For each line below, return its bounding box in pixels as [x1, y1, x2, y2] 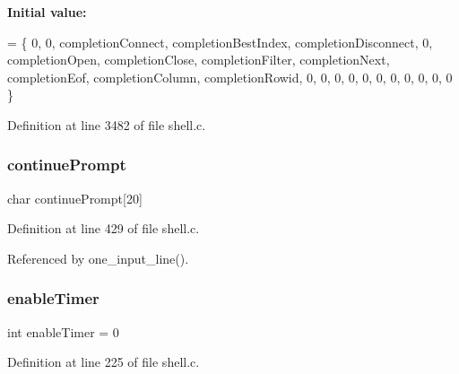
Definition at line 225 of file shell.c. [7, 352, 200, 371]
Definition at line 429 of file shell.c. [7, 219, 200, 238]
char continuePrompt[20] [7, 188, 143, 207]
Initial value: [7, 3, 87, 21]
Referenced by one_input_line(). [7, 248, 189, 267]
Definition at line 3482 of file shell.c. [7, 115, 206, 134]
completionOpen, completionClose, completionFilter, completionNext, [7, 50, 390, 69]
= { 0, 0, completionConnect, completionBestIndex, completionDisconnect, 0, [7, 32, 433, 51]
